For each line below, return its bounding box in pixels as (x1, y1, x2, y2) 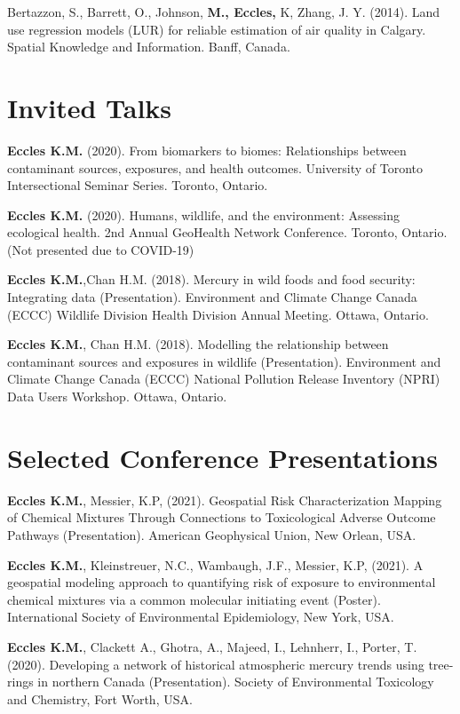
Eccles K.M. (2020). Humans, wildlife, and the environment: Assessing (7, 205, 400, 224)
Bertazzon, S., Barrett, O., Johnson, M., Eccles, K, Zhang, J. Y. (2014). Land (7, 3, 440, 20)
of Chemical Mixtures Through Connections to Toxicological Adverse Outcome (7, 508, 436, 527)
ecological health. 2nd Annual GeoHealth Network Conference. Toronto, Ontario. (7, 223, 448, 242)
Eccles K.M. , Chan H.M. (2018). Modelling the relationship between (7, 335, 389, 353)
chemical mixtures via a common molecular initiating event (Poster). (7, 590, 381, 608)
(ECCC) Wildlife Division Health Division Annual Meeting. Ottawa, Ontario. (7, 305, 429, 323)
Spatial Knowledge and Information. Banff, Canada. (7, 37, 290, 56)
